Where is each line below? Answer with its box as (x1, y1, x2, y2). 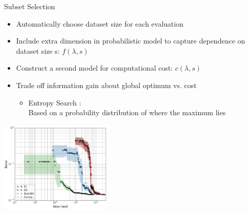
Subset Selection (4, 1, 55, 11)
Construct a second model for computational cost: (16, 62, 173, 73)
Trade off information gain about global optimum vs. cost (16, 79, 197, 90)
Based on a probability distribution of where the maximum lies (28, 107, 226, 118)
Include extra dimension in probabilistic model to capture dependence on (16, 35, 245, 46)
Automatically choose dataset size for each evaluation (16, 18, 184, 29)
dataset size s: (16, 45, 60, 56)
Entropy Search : (28, 97, 81, 108)
